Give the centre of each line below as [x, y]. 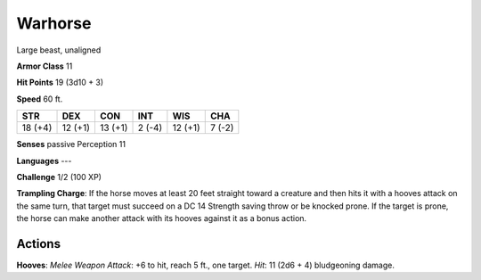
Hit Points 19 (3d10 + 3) [60, 82]
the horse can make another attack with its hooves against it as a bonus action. [162, 218]
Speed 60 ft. [40, 99]
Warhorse [54, 23]
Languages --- [44, 161]
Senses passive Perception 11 [71, 144]
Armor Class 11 [45, 66]
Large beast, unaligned [59, 50]
